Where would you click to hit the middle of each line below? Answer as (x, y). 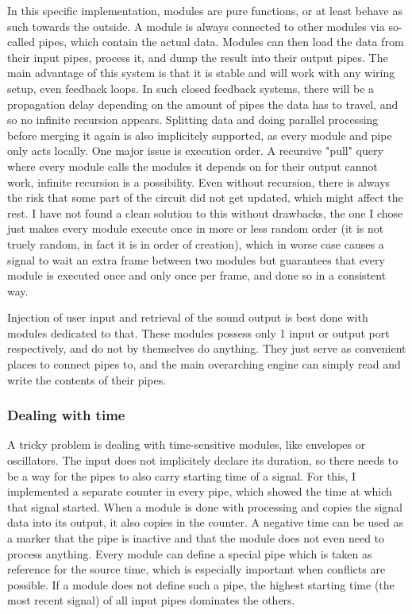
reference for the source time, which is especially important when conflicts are (196, 569)
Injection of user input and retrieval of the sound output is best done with (188, 317)
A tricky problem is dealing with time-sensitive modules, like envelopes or (187, 444)
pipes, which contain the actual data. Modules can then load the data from (221, 42)
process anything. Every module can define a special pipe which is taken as (190, 553)
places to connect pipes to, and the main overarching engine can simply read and (204, 364)
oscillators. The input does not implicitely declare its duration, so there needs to (203, 460)
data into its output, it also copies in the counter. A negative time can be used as (205, 522)
